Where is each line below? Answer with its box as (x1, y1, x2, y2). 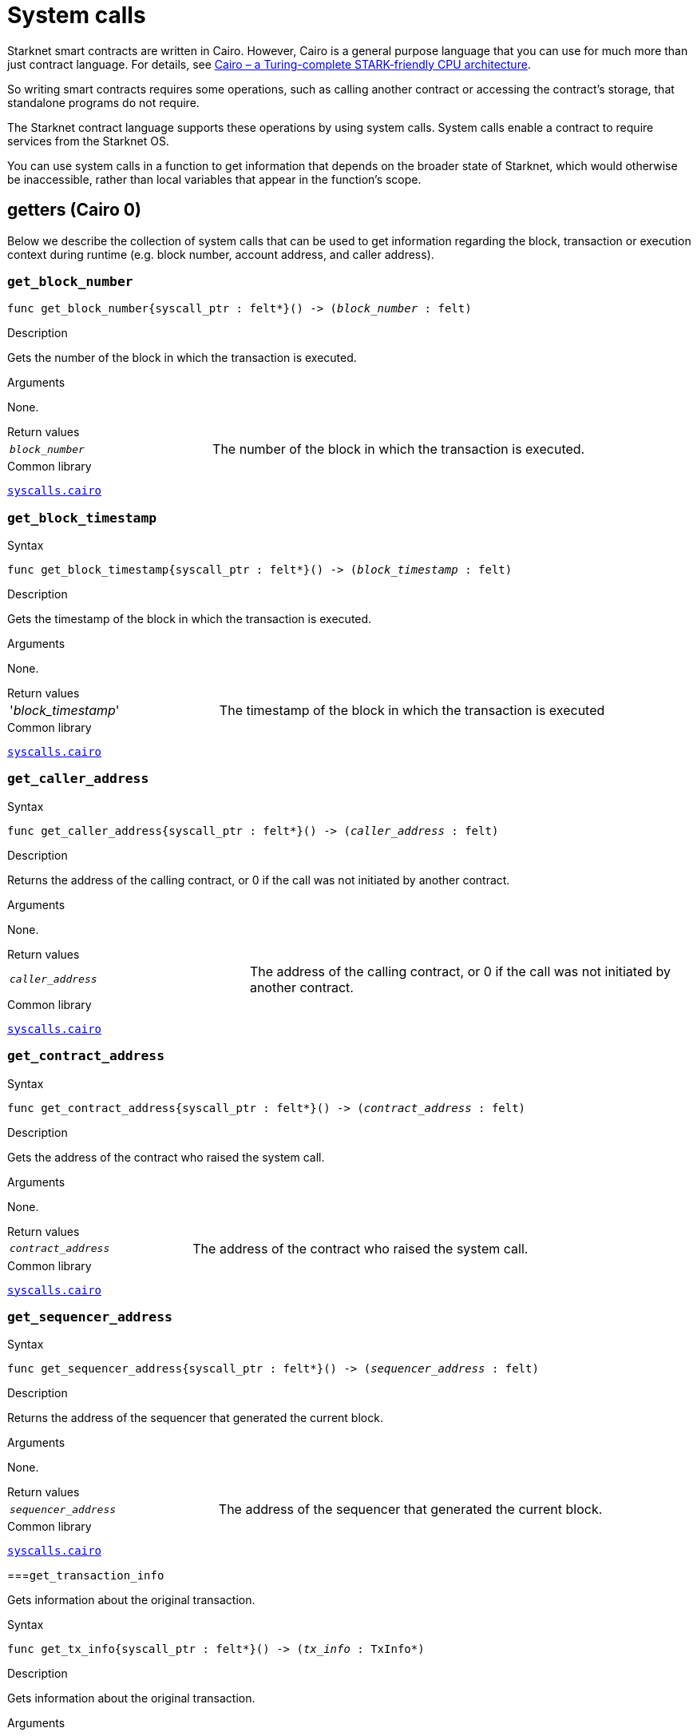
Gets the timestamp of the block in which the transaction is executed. (7, 612, 372, 626)
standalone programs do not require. (7, 95, 200, 109)
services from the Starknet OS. (7, 133, 169, 148)
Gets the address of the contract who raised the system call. (7, 1150, 325, 1164)
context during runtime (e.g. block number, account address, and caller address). (7, 247, 434, 261)
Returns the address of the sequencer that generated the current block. (7, 1411, 383, 1425)
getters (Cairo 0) (7, 200, 141, 220)
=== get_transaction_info (7, 1568, 164, 1583)
